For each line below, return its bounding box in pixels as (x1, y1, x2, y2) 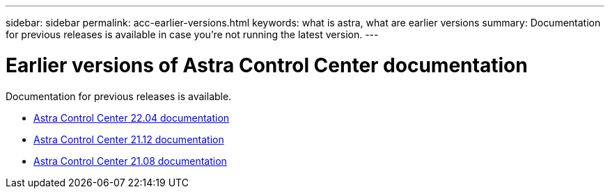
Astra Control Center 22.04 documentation (33, 111, 230, 124)
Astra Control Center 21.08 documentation (33, 154, 227, 167)
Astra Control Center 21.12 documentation (33, 133, 224, 145)
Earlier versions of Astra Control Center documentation (6, 53, 528, 77)
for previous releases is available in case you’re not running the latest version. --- (6, 29, 379, 40)
